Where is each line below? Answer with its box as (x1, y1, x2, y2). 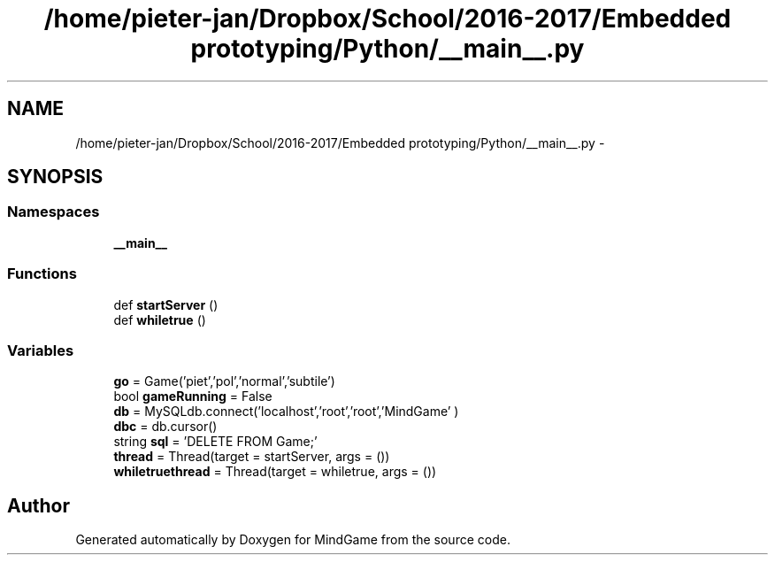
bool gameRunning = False (113, 389, 272, 404)
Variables (7, 341, 74, 359)
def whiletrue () (113, 312, 206, 327)
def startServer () (113, 296, 219, 312)
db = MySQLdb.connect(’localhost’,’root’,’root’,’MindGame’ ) (113, 404, 459, 420)
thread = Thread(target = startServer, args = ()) (113, 449, 390, 465)
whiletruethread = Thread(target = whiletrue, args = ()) (113, 464, 437, 480)
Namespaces (7, 203, 100, 221)
